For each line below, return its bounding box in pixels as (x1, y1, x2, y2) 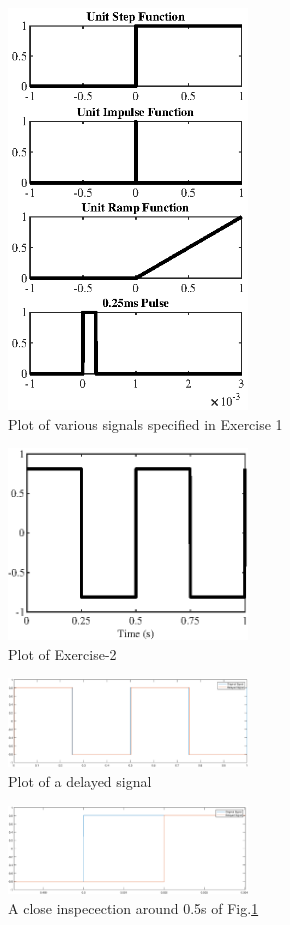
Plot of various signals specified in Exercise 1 (8, 413, 283, 434)
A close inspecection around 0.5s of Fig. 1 (8, 898, 259, 919)
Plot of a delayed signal (8, 771, 152, 792)
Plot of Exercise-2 (8, 643, 117, 664)
